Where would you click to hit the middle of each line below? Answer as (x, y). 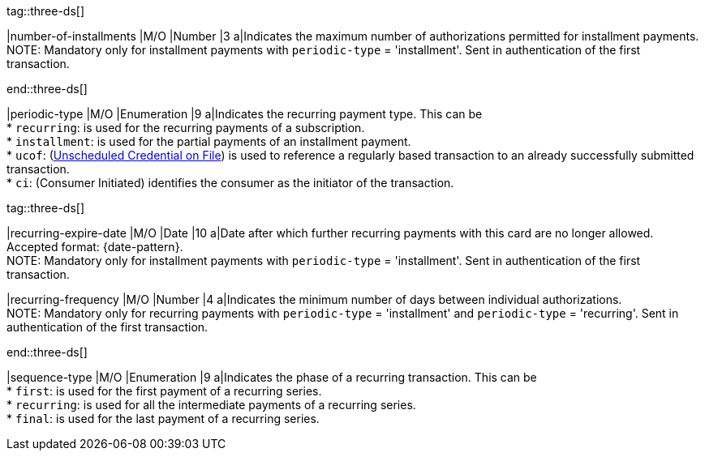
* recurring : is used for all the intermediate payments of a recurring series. (211, 405)
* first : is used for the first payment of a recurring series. (164, 391)
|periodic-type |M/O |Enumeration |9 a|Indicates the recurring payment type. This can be (245, 114)
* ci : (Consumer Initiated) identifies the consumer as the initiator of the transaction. (230, 183)
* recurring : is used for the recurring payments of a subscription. (186, 128)
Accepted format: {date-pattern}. (95, 247)
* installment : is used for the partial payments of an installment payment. (209, 141)
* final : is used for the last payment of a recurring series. (163, 419)
